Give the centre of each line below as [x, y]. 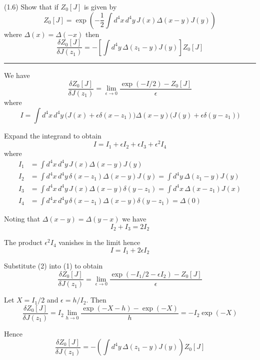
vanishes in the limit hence [99, 242]
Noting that [22, 219]
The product [23, 242]
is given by [100, 6]
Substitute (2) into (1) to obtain [53, 266]
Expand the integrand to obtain [53, 135]
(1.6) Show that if [31, 6]
